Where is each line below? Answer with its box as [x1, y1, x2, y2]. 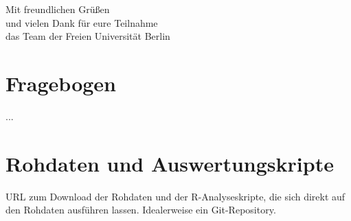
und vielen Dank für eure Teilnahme [5, 15, 158, 30]
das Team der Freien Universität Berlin [5, 29, 170, 43]
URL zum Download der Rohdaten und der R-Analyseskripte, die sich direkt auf [5, 189, 346, 203]
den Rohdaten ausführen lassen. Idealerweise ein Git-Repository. [5, 202, 276, 217]
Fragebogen [5, 69, 117, 97]
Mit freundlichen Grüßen [5, 2, 110, 16]
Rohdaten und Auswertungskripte [5, 149, 334, 177]
